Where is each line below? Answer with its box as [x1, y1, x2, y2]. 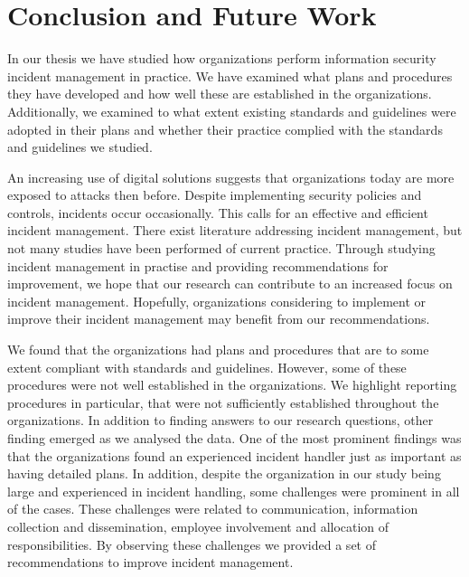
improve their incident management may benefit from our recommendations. [7, 309, 430, 328]
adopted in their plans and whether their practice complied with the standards [7, 119, 443, 138]
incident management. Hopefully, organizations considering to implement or [7, 291, 427, 310]
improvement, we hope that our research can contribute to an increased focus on [7, 274, 453, 293]
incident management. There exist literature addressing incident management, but [7, 221, 463, 240]
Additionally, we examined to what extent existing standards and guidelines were [7, 101, 456, 120]
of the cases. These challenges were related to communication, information [7, 499, 418, 518]
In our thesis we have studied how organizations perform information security [7, 49, 436, 68]
